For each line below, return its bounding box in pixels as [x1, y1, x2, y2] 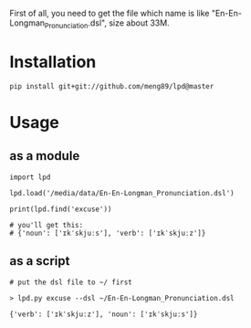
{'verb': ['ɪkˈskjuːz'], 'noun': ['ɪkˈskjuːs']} [9, 310, 198, 319]
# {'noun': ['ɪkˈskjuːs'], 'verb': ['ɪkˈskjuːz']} [9, 228, 206, 238]
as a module [9, 148, 80, 164]
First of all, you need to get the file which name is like [9, 8, 210, 18]
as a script [9, 253, 70, 269]
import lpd [9, 173, 51, 182]
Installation [9, 51, 97, 72]
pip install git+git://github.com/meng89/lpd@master [9, 81, 214, 90]
